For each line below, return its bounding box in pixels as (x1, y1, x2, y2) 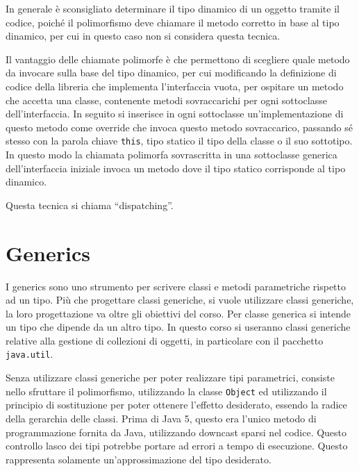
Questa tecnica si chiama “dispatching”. (6, 197, 174, 212)
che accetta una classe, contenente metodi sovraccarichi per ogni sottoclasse (6, 92, 327, 107)
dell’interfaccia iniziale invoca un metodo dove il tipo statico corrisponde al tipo (6, 160, 346, 175)
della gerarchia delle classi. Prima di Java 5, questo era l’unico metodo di (6, 411, 317, 425)
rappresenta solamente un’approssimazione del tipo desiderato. (6, 452, 272, 466)
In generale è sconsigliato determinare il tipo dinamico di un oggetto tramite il (6, 1, 340, 15)
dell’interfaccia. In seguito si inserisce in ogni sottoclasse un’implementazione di (6, 106, 344, 121)
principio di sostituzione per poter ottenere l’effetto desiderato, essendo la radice (6, 397, 347, 412)
